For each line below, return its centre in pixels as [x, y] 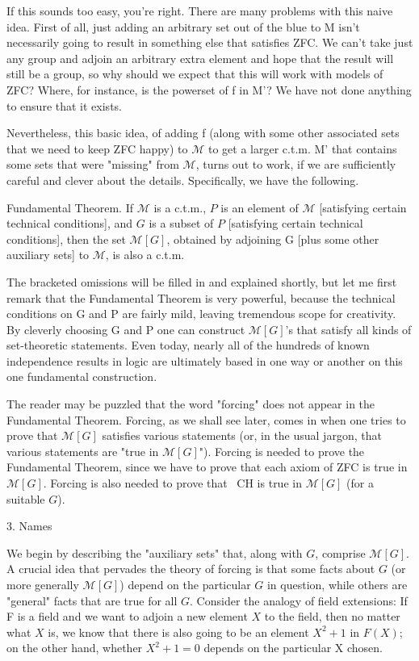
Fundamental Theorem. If [70, 207]
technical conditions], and [70, 223]
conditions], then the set [66, 238]
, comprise [340, 552]
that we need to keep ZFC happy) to [97, 148]
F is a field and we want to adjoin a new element [127, 616]
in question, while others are [337, 584]
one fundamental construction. [82, 377]
